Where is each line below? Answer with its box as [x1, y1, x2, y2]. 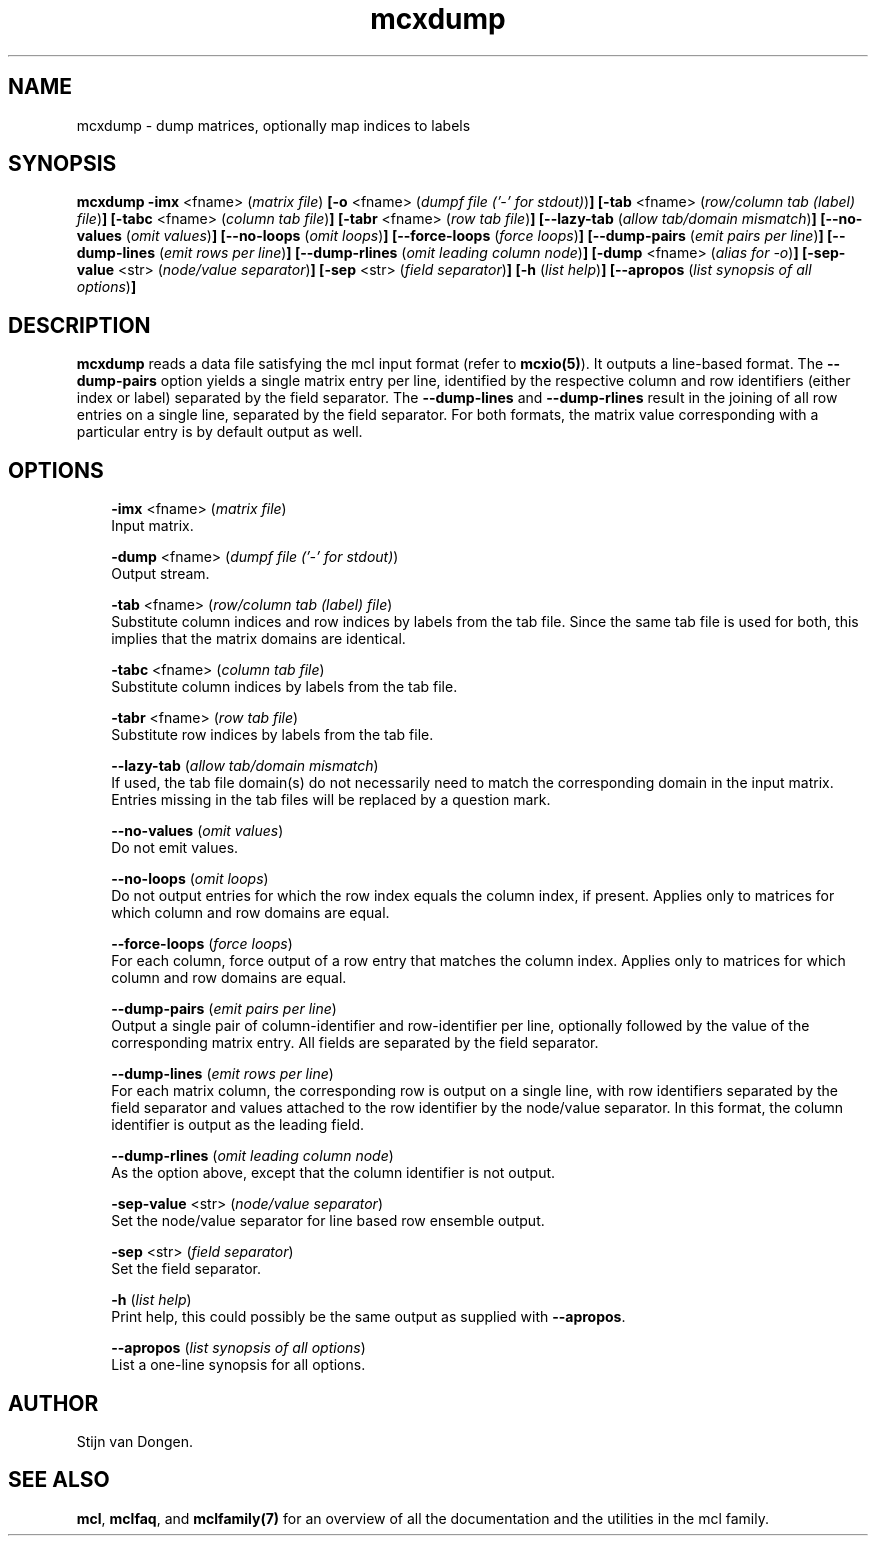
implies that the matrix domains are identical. [111, 630, 406, 648]
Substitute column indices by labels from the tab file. [111, 678, 458, 696]
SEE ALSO [8, 1467, 110, 1493]
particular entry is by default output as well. [76, 423, 363, 441]
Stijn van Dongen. [76, 1432, 194, 1450]
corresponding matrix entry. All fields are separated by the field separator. [111, 1034, 599, 1052]
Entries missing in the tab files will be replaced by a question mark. [111, 791, 551, 809]
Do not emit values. [111, 839, 239, 857]
